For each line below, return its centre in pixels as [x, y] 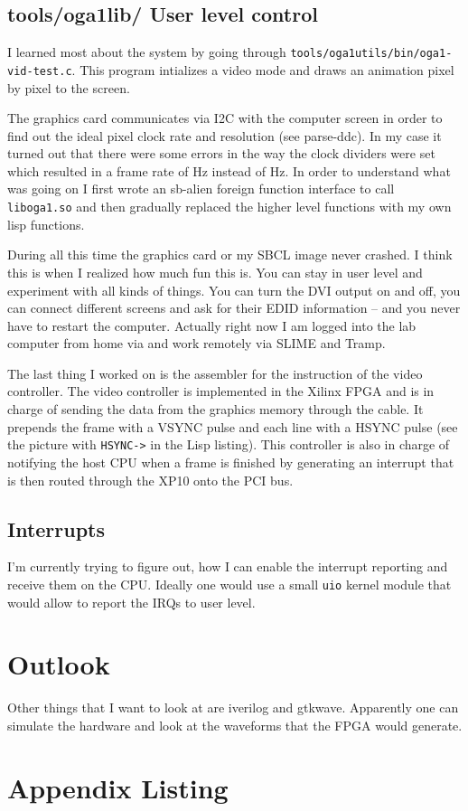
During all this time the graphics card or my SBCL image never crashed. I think [230, 255]
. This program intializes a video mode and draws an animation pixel [263, 69]
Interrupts [56, 528]
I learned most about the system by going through [147, 52]
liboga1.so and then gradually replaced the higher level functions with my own [229, 207]
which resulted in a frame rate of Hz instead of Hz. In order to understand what [229, 170]
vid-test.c [40, 71]
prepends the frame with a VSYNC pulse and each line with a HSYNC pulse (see [233, 426]
